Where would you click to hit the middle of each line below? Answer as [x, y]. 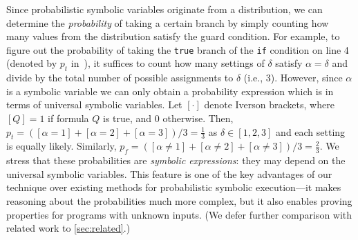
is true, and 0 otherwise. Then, [168, 118]
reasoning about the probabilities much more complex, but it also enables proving [179, 200]
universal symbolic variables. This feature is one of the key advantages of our [169, 173]
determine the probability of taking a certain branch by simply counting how [168, 22]
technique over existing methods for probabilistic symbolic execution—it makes [174, 187]
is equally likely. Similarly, [62, 146]
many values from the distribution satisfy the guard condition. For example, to [173, 36]
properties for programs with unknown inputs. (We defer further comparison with [179, 214]
